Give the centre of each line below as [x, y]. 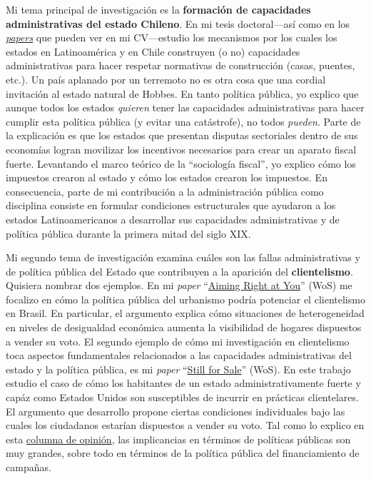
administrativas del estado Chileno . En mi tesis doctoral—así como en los [178, 23]
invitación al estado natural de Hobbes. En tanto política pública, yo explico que [182, 93]
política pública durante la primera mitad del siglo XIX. [128, 233]
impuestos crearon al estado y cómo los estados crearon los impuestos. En [167, 177]
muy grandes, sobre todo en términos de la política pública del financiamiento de [183, 453]
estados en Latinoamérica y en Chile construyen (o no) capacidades [153, 51]
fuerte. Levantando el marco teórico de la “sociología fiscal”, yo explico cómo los [181, 163]
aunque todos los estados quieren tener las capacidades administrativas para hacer [185, 107]
